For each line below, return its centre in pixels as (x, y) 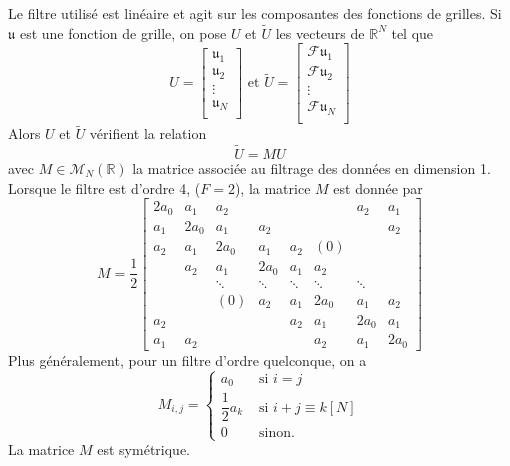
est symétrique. (143, 449)
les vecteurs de (320, 32)
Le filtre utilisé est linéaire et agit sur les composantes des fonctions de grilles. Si (255, 13)
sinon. (276, 433)
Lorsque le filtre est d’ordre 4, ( (104, 187)
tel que (412, 32)
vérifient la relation (148, 133)
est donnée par (378, 187)
